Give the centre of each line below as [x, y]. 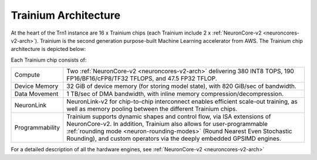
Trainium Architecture [65, 15]
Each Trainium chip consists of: [49, 60]
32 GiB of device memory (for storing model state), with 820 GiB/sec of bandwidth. [181, 86]
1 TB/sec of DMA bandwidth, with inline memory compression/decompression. [175, 94]
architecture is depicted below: [48, 49]
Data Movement [36, 94]
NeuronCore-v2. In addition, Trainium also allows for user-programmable [167, 124]
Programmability [37, 128]
